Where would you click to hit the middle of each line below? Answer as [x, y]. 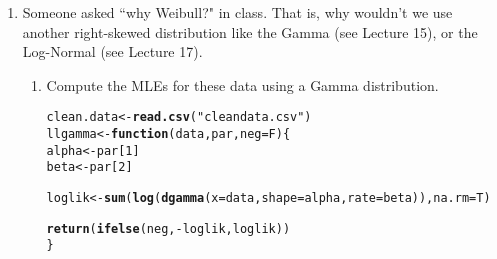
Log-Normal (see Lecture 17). [112, 51]
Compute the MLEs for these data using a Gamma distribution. [242, 84]
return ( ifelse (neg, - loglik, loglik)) [168, 228]
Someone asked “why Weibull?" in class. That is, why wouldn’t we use [237, 12]
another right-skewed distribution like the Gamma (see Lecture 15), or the [250, 31]
